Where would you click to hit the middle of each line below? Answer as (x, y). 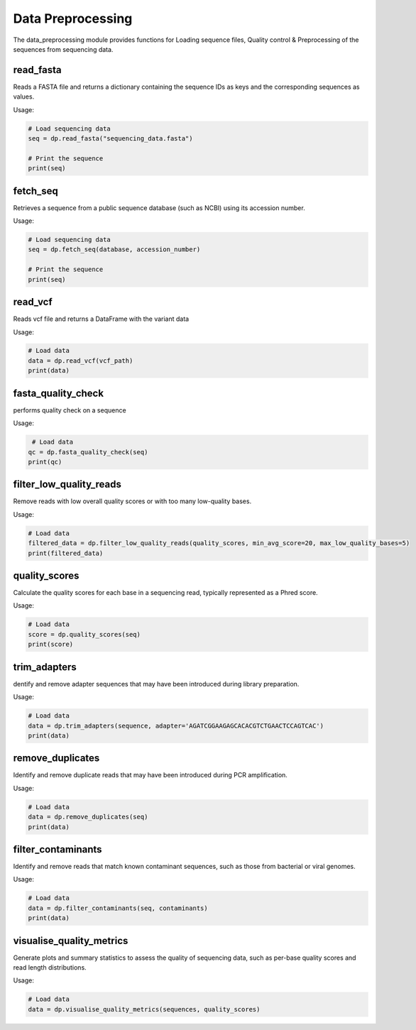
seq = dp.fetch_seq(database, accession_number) (114, 250)
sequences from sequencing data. (63, 49)
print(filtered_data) (66, 553)
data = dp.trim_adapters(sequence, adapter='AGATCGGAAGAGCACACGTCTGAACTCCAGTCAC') (176, 725)
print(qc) (45, 462)
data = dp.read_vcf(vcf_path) (81, 361)
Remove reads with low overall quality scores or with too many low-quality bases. (132, 501)
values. (24, 97)
